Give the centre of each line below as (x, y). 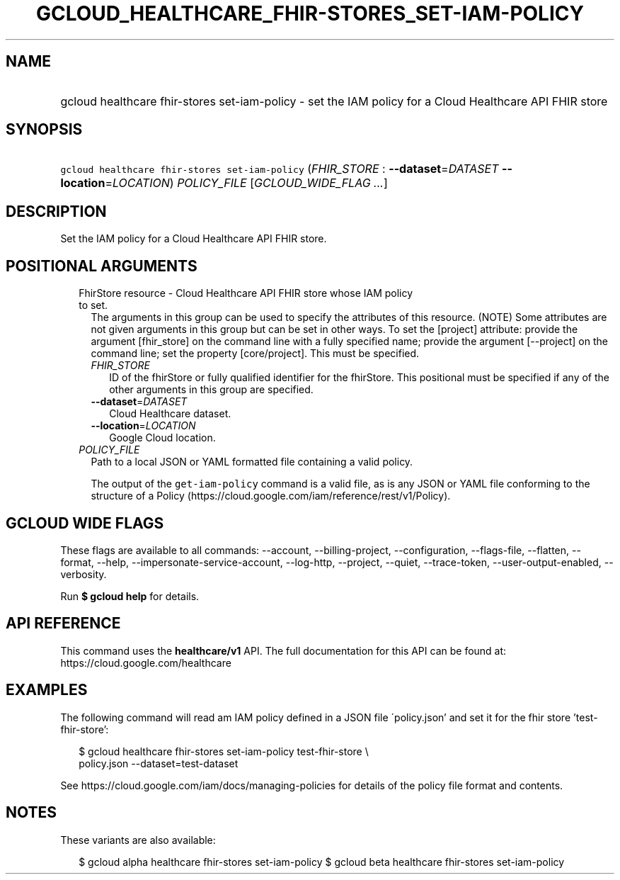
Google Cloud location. (162, 438)
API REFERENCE (63, 624)
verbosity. (84, 574)
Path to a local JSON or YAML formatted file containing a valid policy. (252, 462)
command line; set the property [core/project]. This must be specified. (255, 354)
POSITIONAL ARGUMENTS (102, 266)
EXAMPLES (47, 690)
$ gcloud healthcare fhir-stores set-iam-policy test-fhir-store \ (224, 751)
